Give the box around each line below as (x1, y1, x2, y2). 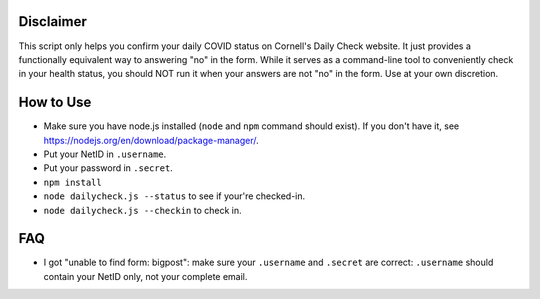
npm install (43, 176, 102, 188)
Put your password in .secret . (43, 162, 174, 174)
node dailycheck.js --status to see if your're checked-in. (43, 190, 306, 202)
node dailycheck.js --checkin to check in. (43, 204, 242, 216)
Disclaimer (18, 13, 87, 30)
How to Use (18, 94, 92, 111)
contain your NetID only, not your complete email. (43, 270, 248, 282)
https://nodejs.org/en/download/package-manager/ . (43, 134, 259, 146)
